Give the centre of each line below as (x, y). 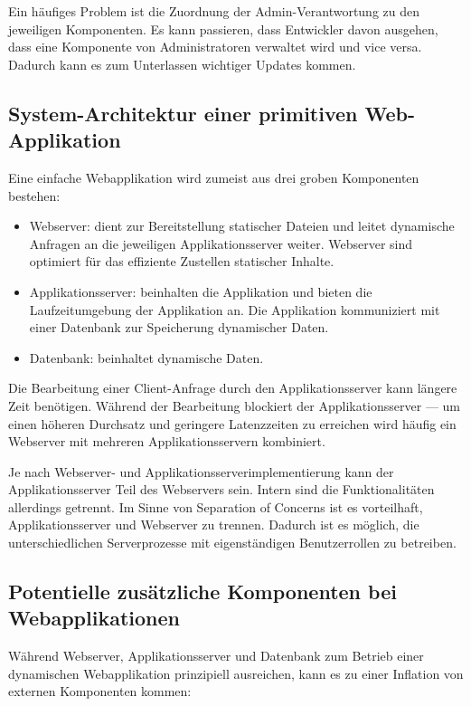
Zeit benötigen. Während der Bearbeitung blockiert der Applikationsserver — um (234, 405)
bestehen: (34, 195)
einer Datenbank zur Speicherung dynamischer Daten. (179, 327)
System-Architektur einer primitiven (183, 113)
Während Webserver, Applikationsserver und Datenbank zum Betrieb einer (216, 656)
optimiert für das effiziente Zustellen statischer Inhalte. (182, 261)
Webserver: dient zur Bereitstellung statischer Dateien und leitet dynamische (242, 226)
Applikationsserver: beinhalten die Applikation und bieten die (201, 291)
